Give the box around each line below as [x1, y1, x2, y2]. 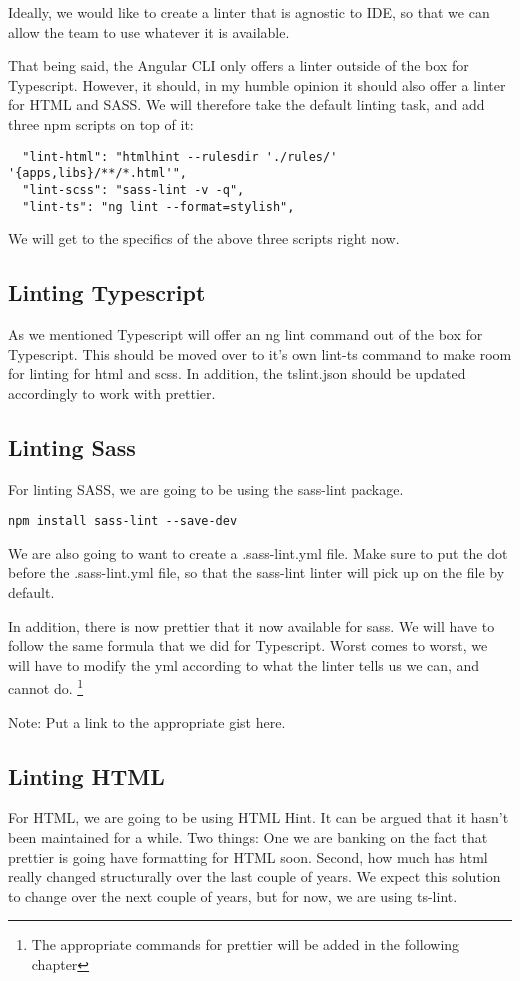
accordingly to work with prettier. [8, 382, 216, 403]
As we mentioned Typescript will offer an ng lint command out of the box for [8, 323, 483, 344]
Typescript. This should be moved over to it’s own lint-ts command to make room [8, 343, 512, 364]
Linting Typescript [8, 277, 206, 308]
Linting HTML [8, 760, 165, 791]
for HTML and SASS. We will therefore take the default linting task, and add [8, 94, 485, 115]
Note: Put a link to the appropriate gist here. [8, 711, 286, 732]
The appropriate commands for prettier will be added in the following [31, 934, 460, 955]
